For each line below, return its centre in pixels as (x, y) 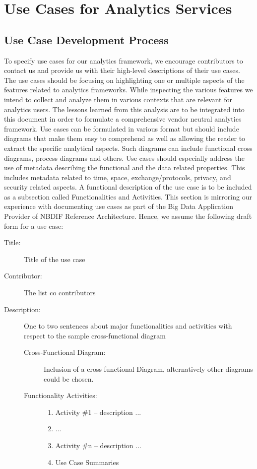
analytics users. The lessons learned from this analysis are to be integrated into (124, 109)
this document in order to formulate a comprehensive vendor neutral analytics (123, 119)
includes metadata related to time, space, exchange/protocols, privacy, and (118, 177)
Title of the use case (55, 259)
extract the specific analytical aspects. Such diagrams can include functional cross (128, 148)
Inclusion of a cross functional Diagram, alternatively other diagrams (148, 369)
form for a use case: (34, 226)
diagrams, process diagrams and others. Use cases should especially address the (124, 158)
